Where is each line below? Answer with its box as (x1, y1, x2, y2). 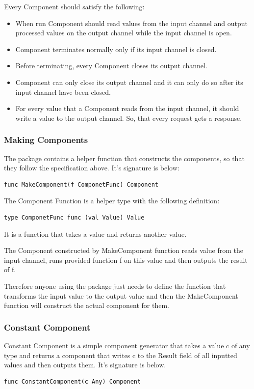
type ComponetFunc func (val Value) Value (4, 214, 145, 221)
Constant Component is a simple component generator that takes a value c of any (4, 340, 250, 350)
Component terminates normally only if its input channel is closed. (15, 44, 217, 54)
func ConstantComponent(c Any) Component (4, 378, 141, 385)
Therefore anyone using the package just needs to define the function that (4, 280, 226, 291)
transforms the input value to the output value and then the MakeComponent (4, 290, 238, 301)
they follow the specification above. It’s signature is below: (4, 163, 179, 173)
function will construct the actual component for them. (4, 300, 169, 310)
